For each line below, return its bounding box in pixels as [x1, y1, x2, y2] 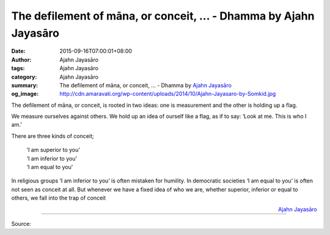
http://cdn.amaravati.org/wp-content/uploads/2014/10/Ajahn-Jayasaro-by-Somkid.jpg [59, 90, 276, 98]
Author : [11, 56, 32, 63]
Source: [11, 220, 31, 227]
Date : [11, 48, 26, 55]
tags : [11, 65, 25, 72]
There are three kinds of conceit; [11, 132, 94, 140]
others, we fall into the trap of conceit [11, 194, 106, 201]
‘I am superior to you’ [26, 146, 81, 154]
